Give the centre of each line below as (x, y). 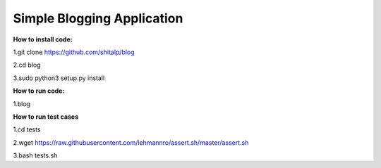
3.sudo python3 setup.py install (59, 78)
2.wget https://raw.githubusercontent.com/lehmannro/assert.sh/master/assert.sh (131, 142)
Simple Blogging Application (98, 18)
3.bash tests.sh (35, 155)
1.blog (22, 104)
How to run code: (39, 91)
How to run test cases (46, 117)
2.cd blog (27, 65)
